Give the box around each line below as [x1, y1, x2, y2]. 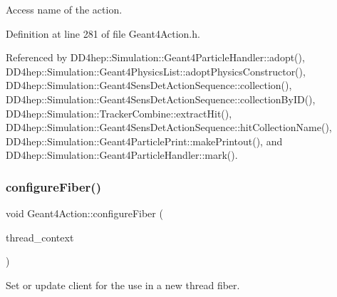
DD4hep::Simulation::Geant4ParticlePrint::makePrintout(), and [6, 133, 283, 148]
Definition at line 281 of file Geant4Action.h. [6, 26, 200, 41]
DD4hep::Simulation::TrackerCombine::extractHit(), [6, 105, 232, 120]
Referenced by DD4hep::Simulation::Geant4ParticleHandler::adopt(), [6, 50, 305, 65]
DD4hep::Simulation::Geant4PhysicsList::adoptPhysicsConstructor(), [6, 63, 306, 78]
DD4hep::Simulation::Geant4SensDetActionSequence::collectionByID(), [6, 91, 316, 106]
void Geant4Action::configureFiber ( [6, 206, 163, 221]
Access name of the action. [6, 2, 123, 16]
